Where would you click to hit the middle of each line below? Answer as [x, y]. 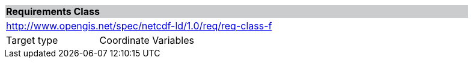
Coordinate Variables [147, 40]
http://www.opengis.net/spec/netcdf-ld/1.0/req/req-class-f [139, 26]
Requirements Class [53, 11]
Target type [32, 40]
